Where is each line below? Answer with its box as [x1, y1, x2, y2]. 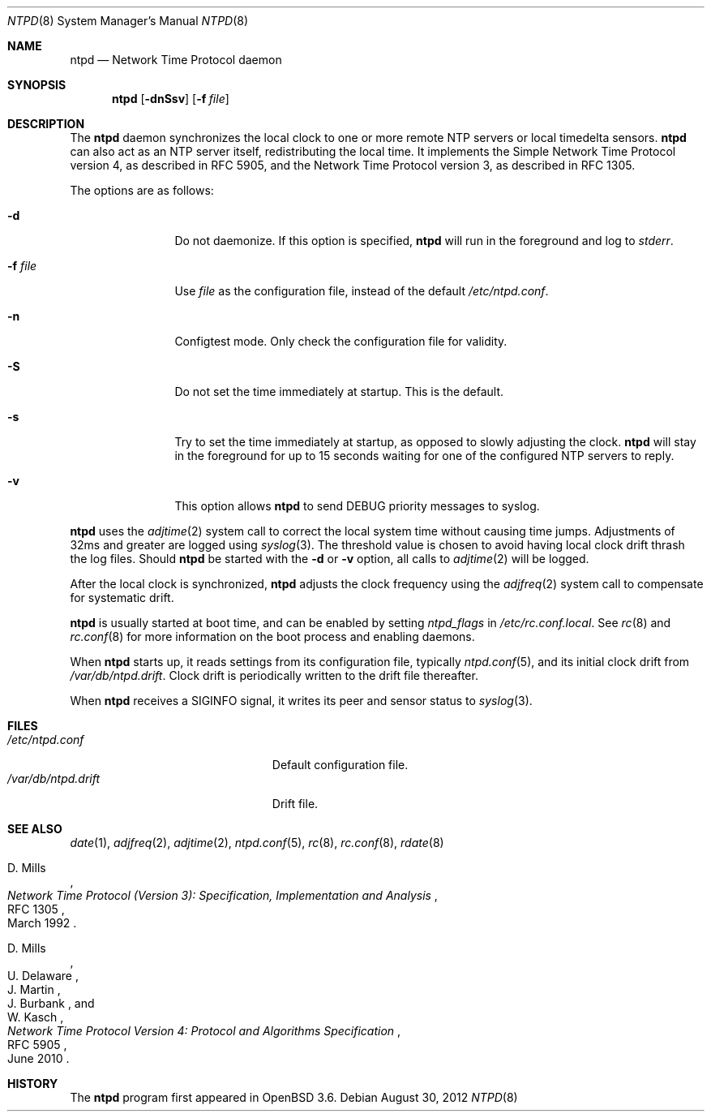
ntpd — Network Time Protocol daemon [70, 53, 282, 67]
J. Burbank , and [7, 996, 95, 1010]
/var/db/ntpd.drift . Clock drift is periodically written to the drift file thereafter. [70, 669, 478, 682]
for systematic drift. [70, 591, 174, 604]
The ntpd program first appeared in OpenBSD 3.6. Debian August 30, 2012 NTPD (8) [70, 1090, 518, 1104]
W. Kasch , [7, 1010, 64, 1024]
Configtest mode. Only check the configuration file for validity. [174, 334, 508, 348]
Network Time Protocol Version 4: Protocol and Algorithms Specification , [7, 1024, 401, 1038]
